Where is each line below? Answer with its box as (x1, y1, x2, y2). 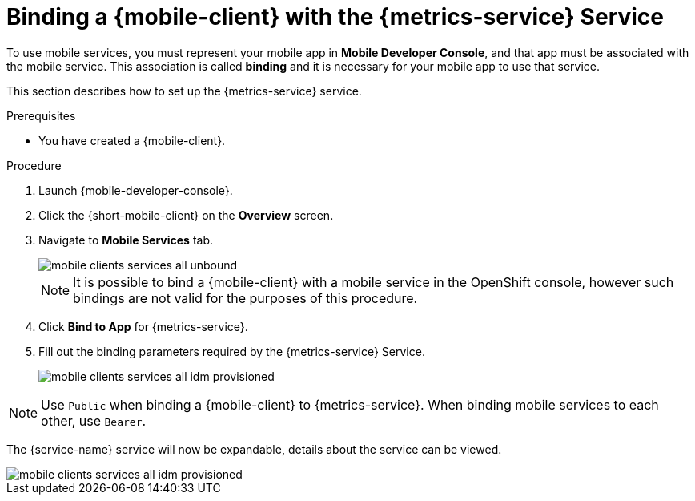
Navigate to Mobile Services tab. (38, 232, 214, 247)
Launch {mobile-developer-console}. (38, 183, 233, 197)
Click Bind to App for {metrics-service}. (38, 319, 248, 333)
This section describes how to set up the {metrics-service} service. (6, 83, 362, 98)
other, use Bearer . (41, 412, 147, 429)
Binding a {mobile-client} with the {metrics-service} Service (6, 3, 664, 30)
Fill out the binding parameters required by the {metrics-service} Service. (38, 344, 425, 358)
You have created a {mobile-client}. (38, 133, 226, 147)
